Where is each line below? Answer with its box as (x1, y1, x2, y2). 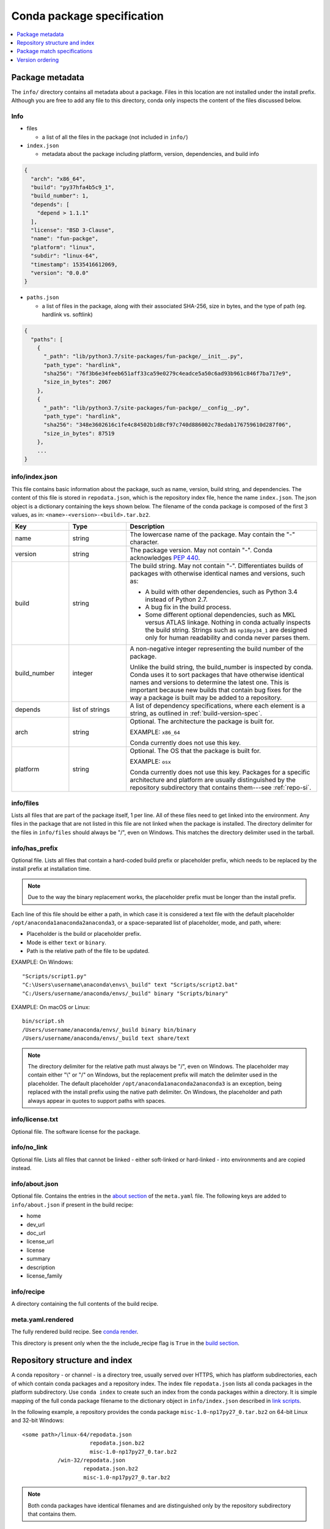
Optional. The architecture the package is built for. (130, 717, 274, 726)
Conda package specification (11, 9, 164, 23)
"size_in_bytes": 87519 (43, 430, 115, 437)
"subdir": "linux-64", (31, 253, 99, 259)
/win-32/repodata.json (57, 1456, 125, 1464)
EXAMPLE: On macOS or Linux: (11, 1004, 90, 1011)
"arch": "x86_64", (31, 175, 86, 182)
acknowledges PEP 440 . (130, 553, 200, 562)
